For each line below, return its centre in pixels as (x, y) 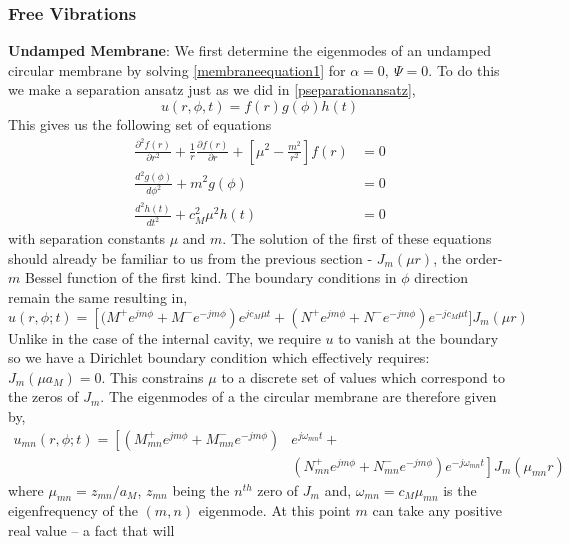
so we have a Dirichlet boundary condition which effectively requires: (219, 357)
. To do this (464, 69)
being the (201, 489)
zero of (278, 489)
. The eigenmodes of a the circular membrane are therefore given (298, 396)
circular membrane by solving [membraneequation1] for (177, 69)
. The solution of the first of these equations (357, 238)
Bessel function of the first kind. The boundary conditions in (210, 277)
